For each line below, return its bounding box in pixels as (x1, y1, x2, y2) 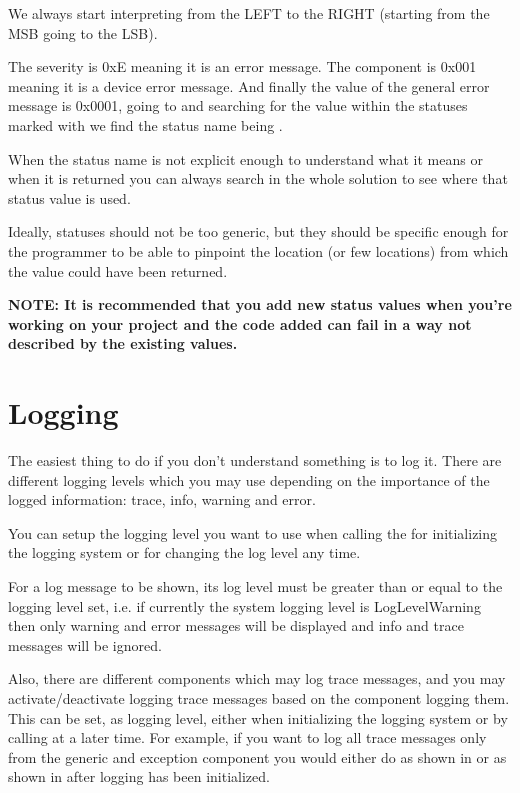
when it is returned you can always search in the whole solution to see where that (8, 168, 508, 189)
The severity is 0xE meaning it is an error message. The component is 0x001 (8, 56, 477, 77)
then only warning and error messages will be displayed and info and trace (8, 615, 464, 636)
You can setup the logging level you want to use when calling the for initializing (8, 522, 498, 543)
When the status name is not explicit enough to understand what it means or (8, 148, 483, 169)
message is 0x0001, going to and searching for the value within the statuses (8, 95, 468, 116)
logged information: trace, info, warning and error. (8, 489, 316, 510)
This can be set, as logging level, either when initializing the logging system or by (8, 707, 508, 728)
